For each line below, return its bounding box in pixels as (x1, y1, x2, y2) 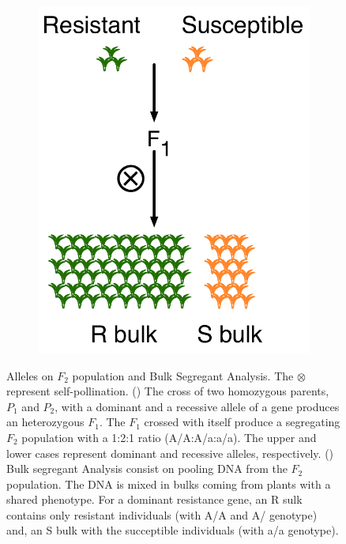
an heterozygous (6, 414, 85, 430)
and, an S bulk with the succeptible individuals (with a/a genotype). (6, 522, 339, 538)
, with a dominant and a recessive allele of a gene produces (55, 398, 340, 414)
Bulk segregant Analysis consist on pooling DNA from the (6, 460, 288, 477)
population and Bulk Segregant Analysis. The (72, 367, 294, 383)
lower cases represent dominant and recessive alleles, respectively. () (6, 444, 334, 461)
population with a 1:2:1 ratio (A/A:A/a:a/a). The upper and (21, 429, 317, 445)
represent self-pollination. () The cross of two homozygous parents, (6, 383, 329, 399)
